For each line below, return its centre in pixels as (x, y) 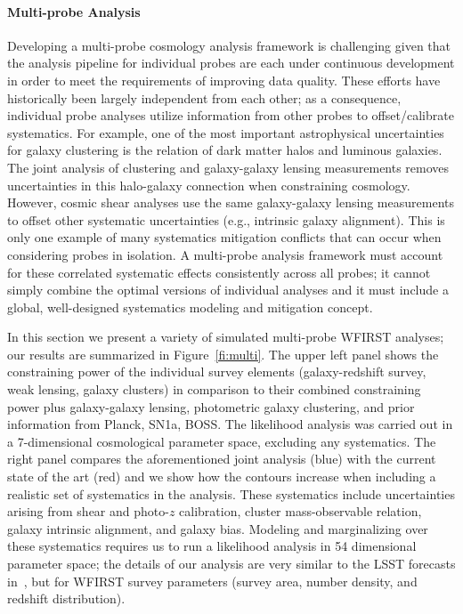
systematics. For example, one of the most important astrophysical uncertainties (226, 132)
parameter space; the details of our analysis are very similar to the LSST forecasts (231, 564)
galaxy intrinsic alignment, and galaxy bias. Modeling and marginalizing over (218, 528)
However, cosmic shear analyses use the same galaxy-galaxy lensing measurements (231, 202)
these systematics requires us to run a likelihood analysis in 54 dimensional (212, 546)
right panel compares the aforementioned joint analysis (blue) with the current (222, 459)
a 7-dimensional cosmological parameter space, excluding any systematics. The (222, 441)
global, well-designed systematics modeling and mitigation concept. (190, 307)
